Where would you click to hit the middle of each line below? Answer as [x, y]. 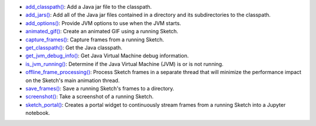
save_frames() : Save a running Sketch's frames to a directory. [100, 88]
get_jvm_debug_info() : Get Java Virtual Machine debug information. [107, 56]
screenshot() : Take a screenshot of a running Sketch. [90, 97]
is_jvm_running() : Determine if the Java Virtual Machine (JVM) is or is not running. [124, 64]
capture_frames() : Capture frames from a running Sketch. [95, 39]
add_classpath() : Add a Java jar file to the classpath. [89, 7]
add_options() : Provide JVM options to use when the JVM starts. [103, 23]
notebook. [38, 113]
